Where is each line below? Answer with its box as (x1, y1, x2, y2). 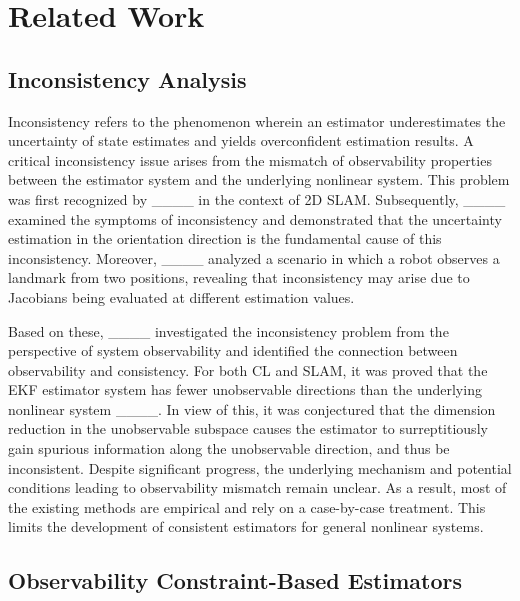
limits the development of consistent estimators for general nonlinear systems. (8, 516, 484, 537)
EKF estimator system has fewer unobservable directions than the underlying (8, 379, 482, 400)
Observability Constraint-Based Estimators (8, 565, 462, 596)
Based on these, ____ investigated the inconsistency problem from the (8, 320, 449, 341)
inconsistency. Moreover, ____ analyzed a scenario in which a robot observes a (8, 247, 500, 268)
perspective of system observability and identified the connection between (8, 340, 458, 361)
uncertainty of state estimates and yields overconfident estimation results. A (8, 130, 474, 151)
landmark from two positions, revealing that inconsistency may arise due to (8, 267, 470, 288)
